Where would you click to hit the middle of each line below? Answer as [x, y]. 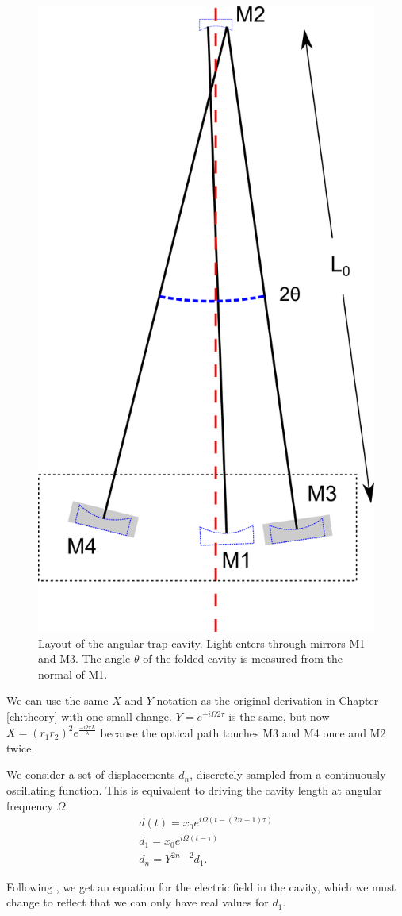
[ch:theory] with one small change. [89, 716]
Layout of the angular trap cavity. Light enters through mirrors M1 [202, 643]
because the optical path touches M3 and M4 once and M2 [243, 732]
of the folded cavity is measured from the [243, 658]
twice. [21, 747]
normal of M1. [73, 674]
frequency [30, 805]
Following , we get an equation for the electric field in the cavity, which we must [201, 886]
